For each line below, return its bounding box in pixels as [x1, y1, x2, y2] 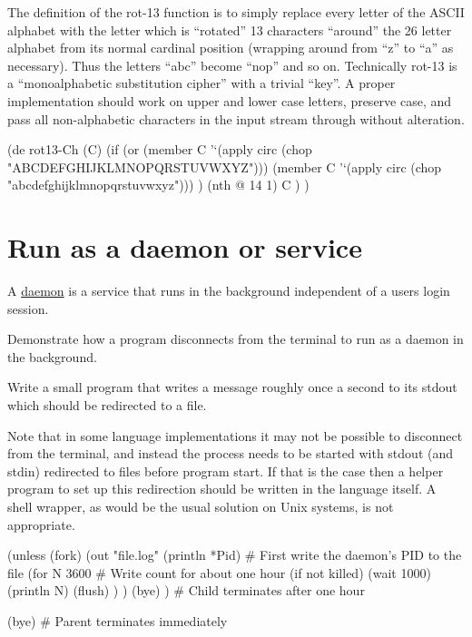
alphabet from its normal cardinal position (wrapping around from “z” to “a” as [7, 38, 454, 57]
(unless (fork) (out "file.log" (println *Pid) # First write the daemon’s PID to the [7, 545, 462, 564]
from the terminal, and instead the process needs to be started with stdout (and [7, 444, 454, 463]
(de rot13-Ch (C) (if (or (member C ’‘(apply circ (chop [7, 140, 312, 159]
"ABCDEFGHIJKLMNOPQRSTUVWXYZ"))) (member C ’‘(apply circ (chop [7, 157, 442, 176]
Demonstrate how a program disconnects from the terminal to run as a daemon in [7, 329, 464, 348]
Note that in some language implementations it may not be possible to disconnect [7, 426, 463, 445]
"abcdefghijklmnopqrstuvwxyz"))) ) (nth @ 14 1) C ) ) [7, 175, 310, 194]
